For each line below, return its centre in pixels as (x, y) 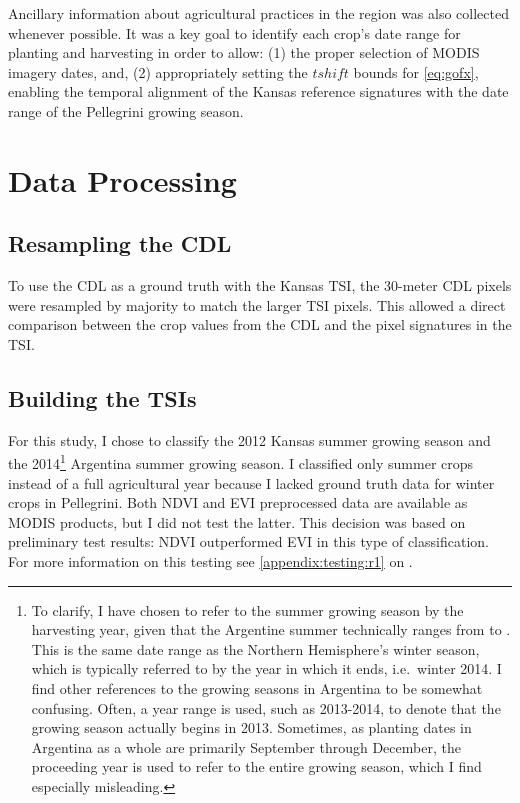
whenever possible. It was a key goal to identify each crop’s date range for (234, 32)
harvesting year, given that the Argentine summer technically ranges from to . (271, 629)
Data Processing (122, 179)
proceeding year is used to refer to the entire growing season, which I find (256, 766)
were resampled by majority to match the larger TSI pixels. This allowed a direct (257, 304)
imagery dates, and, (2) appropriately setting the (158, 71)
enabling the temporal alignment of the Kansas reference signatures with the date (258, 91)
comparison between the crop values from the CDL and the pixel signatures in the (260, 324)
